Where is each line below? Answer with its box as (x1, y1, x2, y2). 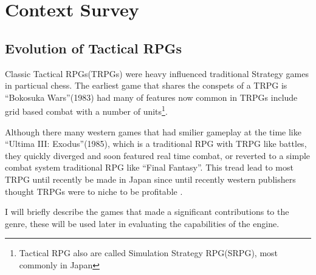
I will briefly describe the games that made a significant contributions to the (5, 205, 289, 218)
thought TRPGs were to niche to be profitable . (5, 185, 183, 197)
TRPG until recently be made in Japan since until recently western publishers (5, 172, 296, 185)
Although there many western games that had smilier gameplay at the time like (5, 125, 301, 138)
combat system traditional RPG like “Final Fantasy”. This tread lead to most (5, 161, 294, 174)
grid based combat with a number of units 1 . (5, 103, 168, 118)
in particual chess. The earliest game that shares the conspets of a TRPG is (5, 79, 287, 92)
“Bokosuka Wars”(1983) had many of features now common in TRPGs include (5, 90, 298, 103)
